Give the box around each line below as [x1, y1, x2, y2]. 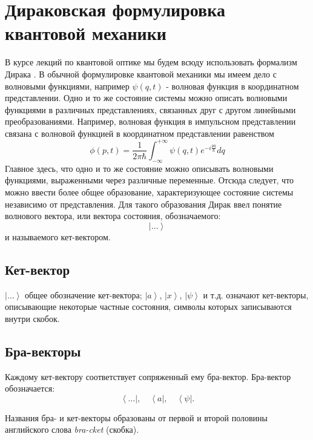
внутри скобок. [5, 312, 60, 324]
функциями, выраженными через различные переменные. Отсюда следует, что [5, 174, 294, 186]
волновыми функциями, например [5, 79, 130, 92]
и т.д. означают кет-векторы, [203, 288, 309, 301]
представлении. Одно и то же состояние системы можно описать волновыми [5, 91, 288, 104]
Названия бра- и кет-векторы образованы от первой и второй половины [5, 411, 268, 424]
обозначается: [5, 382, 55, 395]
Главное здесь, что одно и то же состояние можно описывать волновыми [5, 162, 274, 174]
